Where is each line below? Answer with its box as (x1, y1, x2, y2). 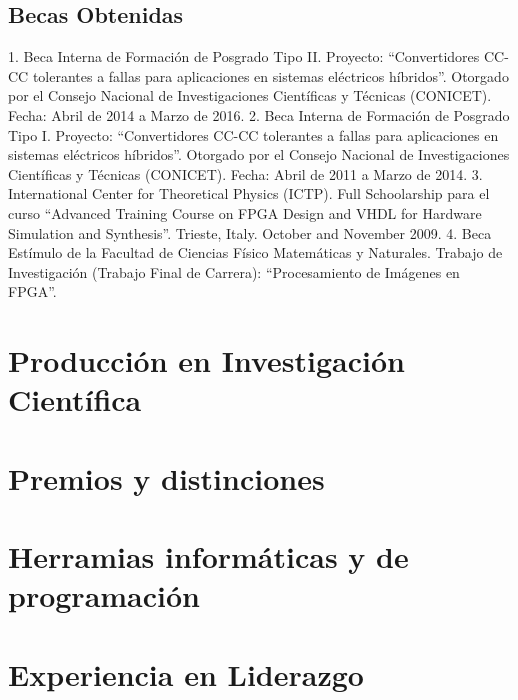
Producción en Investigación (8, 340, 405, 381)
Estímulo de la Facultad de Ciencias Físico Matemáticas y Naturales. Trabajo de (8, 242, 503, 263)
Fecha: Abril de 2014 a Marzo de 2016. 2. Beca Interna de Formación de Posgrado (8, 104, 510, 125)
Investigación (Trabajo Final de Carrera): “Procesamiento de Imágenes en (8, 261, 460, 282)
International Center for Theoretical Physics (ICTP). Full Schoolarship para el (8, 183, 490, 204)
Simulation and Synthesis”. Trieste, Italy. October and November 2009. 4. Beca (8, 222, 492, 243)
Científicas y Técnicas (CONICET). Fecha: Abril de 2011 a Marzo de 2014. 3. (8, 163, 483, 184)
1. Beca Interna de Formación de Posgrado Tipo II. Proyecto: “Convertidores (8, 46, 480, 67)
